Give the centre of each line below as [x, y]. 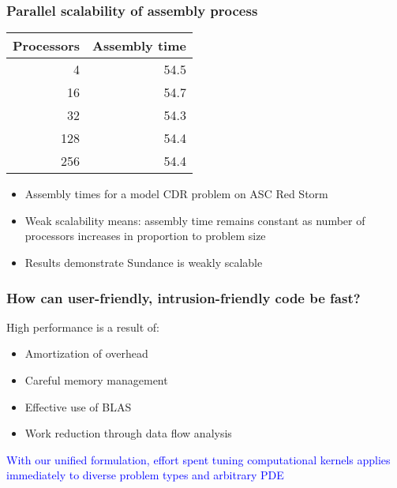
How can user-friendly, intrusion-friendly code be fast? [184, 297]
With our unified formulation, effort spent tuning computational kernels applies [198, 459]
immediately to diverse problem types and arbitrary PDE [145, 475]
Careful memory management [96, 380]
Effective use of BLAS [78, 406]
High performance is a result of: [83, 327]
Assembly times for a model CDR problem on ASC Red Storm [176, 194]
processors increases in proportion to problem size [145, 236]
